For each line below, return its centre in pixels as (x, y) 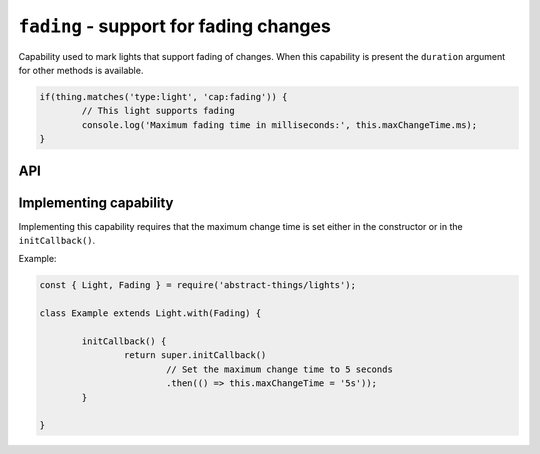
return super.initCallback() (195, 355)
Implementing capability (96, 202)
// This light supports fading (158, 111)
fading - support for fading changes (175, 26)
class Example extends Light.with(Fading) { (150, 313)
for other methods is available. (81, 70)
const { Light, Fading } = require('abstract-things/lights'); (198, 285)
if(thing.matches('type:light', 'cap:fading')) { (163, 96)
